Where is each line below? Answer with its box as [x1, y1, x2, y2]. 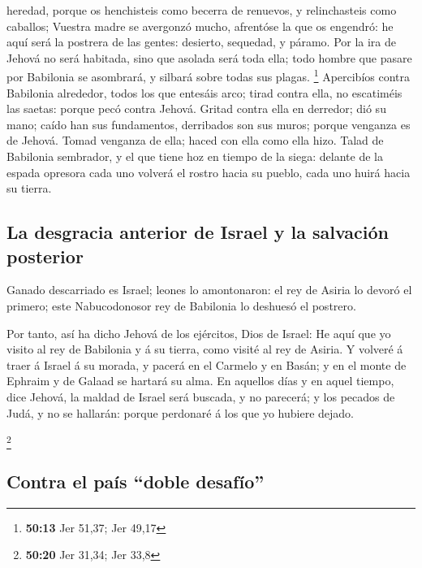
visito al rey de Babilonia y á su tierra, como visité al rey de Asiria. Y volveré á [6, 340, 403, 358]
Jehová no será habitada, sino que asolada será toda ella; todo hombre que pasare [6, 49, 412, 66]
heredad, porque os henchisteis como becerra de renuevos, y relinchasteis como [6, 2, 397, 18]
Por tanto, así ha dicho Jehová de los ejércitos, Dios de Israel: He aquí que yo [6, 324, 391, 341]
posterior [6, 243, 84, 268]
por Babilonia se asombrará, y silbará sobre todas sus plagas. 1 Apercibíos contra [6, 66, 411, 85]
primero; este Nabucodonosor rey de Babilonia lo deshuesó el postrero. [6, 297, 356, 314]
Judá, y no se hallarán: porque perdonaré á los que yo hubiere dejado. [6, 404, 354, 421]
